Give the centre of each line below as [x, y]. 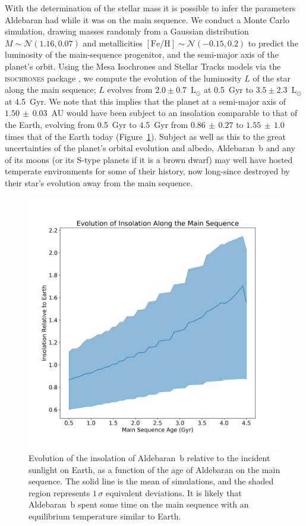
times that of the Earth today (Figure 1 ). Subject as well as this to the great [145, 136]
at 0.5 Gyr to [228, 90]
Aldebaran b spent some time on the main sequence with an [139, 504]
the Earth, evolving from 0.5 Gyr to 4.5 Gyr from [97, 124]
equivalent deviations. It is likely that [173, 492]
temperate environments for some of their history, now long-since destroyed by [147, 171]
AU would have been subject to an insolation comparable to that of [174, 113]
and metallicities [113, 43]
